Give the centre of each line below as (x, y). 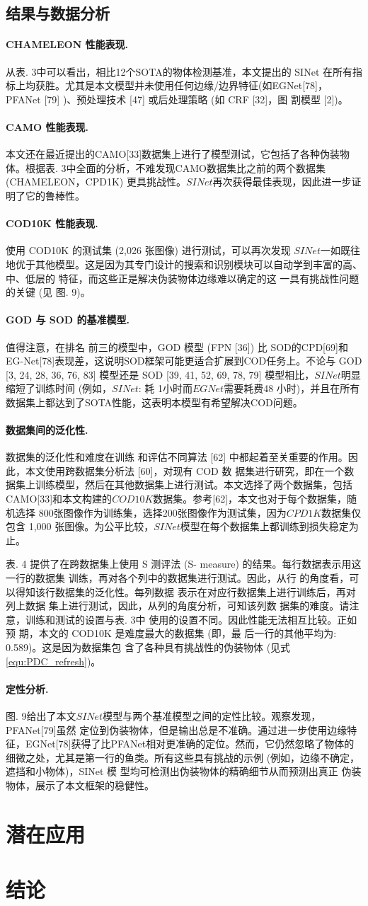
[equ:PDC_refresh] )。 (53, 661)
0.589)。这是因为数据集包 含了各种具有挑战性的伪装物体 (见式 (148, 647)
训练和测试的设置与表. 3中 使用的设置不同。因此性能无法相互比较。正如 (191, 619)
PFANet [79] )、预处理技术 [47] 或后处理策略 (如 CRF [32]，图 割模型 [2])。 (177, 99)
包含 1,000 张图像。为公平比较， (80, 526)
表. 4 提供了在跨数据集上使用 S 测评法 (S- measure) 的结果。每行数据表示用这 (184, 564)
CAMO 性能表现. (47, 126)
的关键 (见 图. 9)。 (48, 292)
